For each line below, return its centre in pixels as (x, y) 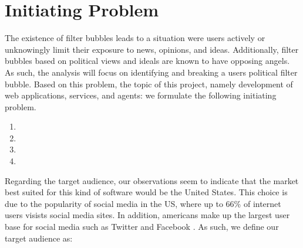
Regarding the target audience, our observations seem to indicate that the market (152, 180)
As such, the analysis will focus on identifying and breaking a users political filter (151, 72)
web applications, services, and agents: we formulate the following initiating (141, 95)
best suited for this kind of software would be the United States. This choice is (146, 192)
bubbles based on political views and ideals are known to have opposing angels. (147, 61)
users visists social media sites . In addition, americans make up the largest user (147, 215)
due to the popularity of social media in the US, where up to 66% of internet (143, 203)
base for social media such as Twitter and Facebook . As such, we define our (142, 227)
